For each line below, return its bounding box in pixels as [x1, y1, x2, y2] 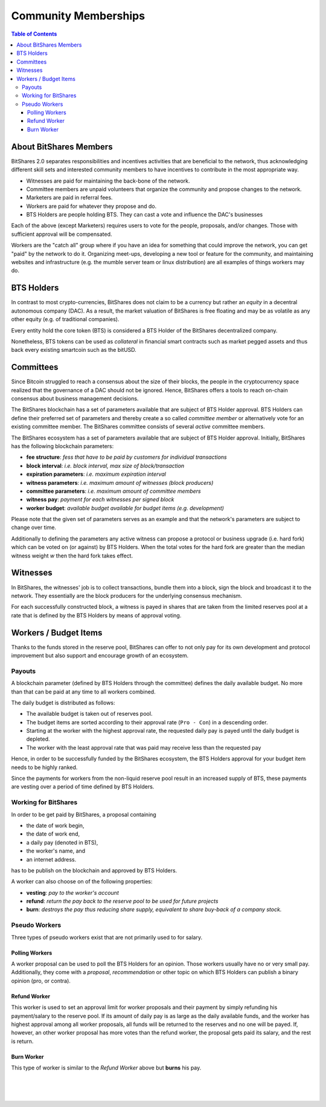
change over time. [11, 524, 57, 531]
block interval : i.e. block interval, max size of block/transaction [26, 462, 185, 469]
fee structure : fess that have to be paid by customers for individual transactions [26, 453, 227, 461]
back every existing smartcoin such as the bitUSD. [11, 346, 137, 354]
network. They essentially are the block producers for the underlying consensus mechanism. [11, 592, 243, 599]
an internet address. [26, 855, 77, 863]
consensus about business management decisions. [11, 395, 139, 402]
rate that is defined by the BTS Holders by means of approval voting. [11, 611, 182, 619]
